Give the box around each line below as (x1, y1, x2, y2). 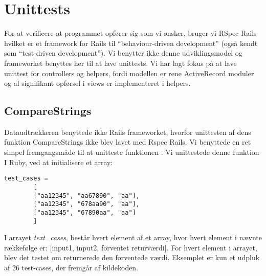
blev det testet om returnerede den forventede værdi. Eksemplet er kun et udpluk (4, 252, 260, 263)
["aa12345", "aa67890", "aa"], (33, 192, 140, 199)
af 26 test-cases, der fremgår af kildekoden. (4, 262, 139, 272)
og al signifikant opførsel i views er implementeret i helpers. (4, 78, 191, 88)
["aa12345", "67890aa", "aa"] (33, 209, 136, 216)
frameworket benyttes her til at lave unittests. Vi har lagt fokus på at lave (4, 57, 237, 68)
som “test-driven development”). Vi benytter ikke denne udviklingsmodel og (4, 48, 242, 58)
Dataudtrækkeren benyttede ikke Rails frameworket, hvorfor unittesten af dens (4, 126, 251, 137)
